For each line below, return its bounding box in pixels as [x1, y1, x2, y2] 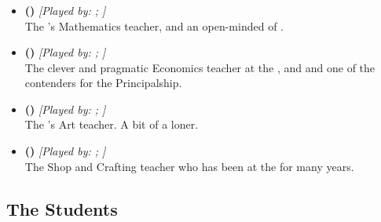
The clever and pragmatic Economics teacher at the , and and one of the [24, 59, 376, 75]
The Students [6, 196, 118, 220]
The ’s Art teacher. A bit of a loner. [24, 116, 199, 133]
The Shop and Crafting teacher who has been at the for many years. [24, 158, 354, 174]
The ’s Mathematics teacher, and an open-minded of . [24, 17, 284, 34]
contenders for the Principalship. [24, 75, 182, 91]
